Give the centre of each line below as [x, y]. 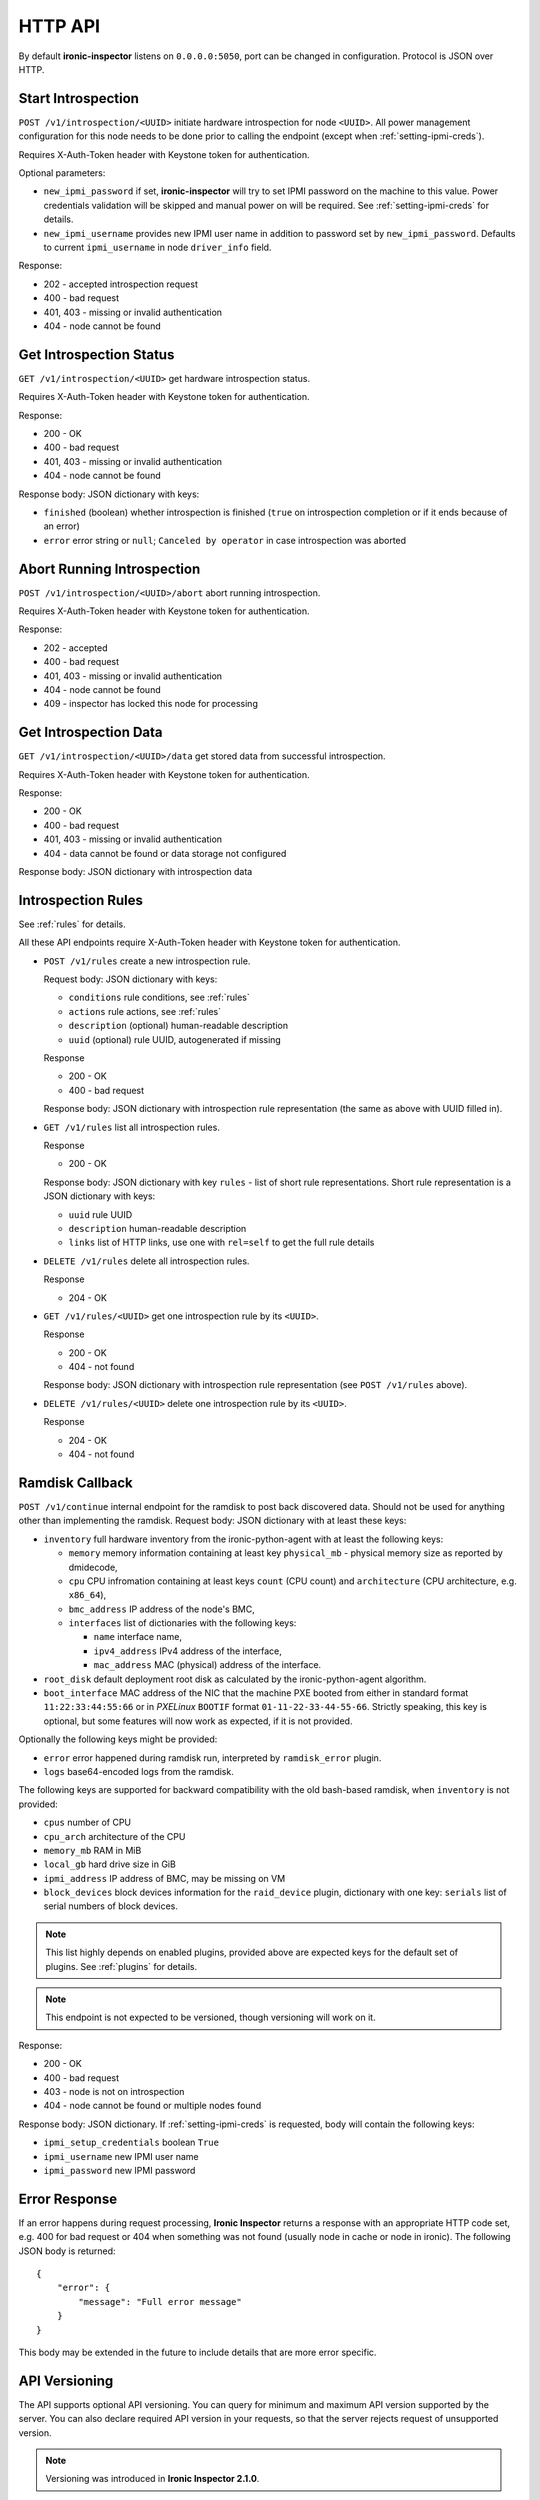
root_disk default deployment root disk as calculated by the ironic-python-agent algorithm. [235, 1679]
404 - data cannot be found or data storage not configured [165, 853]
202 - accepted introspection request [121, 284]
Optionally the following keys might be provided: [118, 1739]
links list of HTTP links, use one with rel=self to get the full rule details [221, 1242]
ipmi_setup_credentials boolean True [131, 2142]
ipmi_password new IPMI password [119, 2170]
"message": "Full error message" [160, 2301]
